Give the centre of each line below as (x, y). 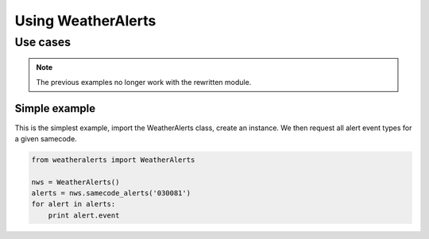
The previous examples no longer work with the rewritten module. (144, 82)
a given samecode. (46, 138)
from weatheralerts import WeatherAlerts (113, 160)
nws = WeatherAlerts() (75, 182)
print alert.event (84, 215)
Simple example (55, 108)
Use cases (43, 42)
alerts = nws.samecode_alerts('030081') (111, 193)
